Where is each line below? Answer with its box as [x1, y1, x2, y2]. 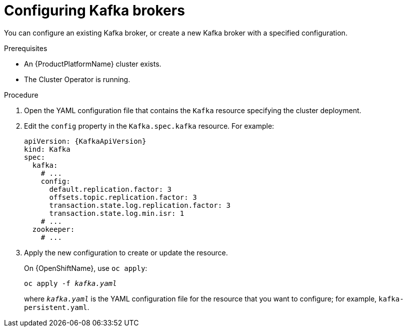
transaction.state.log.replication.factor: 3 [49, 201, 231, 209]
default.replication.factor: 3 [49, 185, 172, 193]
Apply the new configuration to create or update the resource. [24, 248, 228, 257]
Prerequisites [4, 44, 47, 53]
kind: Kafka [24, 145, 70, 153]
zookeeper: [32, 225, 75, 233]
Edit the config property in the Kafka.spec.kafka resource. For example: [24, 121, 274, 130]
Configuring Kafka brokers [4, 2, 185, 19]
